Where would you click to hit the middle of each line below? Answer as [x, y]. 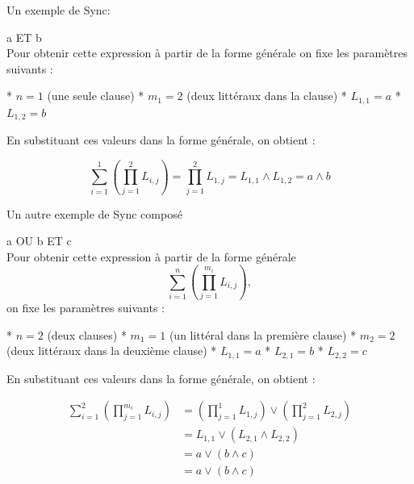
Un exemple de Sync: [59, 10]
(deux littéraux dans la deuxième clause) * [112, 350]
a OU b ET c [39, 241]
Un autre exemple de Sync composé [94, 213]
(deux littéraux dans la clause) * [267, 96]
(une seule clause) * [96, 96]
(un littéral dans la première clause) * [263, 334]
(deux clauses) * [87, 334]
